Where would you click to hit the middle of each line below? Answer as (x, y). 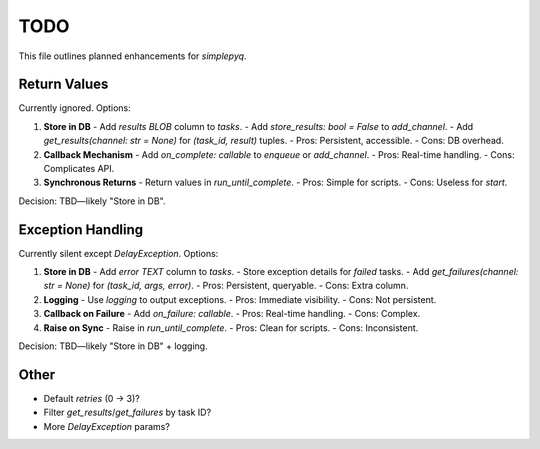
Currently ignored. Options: (75, 108)
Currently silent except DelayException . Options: (118, 253)
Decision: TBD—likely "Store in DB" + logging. (113, 346)
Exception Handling (81, 229)
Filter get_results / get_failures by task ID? (127, 412)
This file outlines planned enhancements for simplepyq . (132, 56)
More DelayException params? (106, 426)
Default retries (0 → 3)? (91, 398)
